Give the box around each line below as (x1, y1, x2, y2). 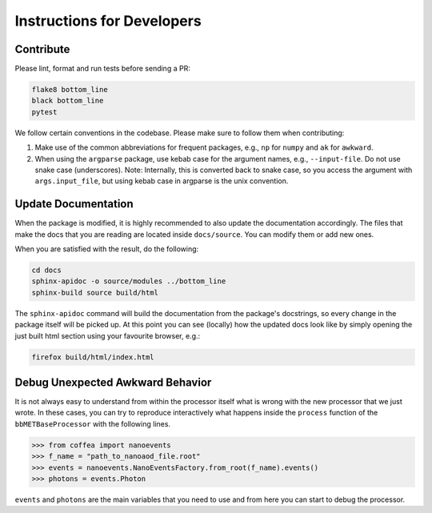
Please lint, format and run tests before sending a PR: (14, 64, 191, 74)
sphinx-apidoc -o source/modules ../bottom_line (31, 277, 226, 286)
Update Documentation (14, 197, 134, 211)
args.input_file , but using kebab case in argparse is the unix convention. (34, 176, 289, 186)
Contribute (14, 42, 70, 56)
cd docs (31, 266, 62, 275)
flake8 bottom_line (31, 85, 108, 94)
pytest (31, 107, 58, 116)
